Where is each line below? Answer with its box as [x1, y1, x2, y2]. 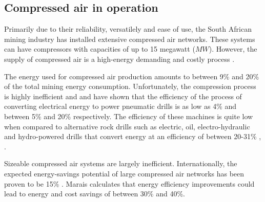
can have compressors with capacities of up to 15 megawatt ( [4, 43, 195, 54]
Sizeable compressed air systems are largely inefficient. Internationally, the [4, 158, 237, 169]
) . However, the [209, 43, 257, 54]
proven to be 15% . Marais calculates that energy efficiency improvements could [4, 178, 255, 189]
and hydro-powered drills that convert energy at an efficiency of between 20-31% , [4, 131, 261, 142]
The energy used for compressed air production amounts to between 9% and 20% [4, 71, 259, 81]
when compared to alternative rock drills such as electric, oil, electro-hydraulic [4, 121, 250, 131]
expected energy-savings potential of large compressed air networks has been [4, 168, 244, 178]
